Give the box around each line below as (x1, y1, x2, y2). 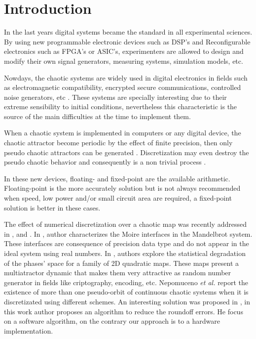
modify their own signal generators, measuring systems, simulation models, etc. (4, 55, 243, 66)
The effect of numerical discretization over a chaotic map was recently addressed (4, 219, 247, 229)
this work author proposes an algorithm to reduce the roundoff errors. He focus (4, 306, 243, 316)
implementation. (4, 325, 53, 336)
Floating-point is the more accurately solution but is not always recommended (4, 183, 241, 193)
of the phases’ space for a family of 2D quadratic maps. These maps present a (4, 257, 239, 268)
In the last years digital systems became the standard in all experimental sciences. (4, 27, 253, 37)
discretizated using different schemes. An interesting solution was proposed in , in (4, 296, 250, 306)
